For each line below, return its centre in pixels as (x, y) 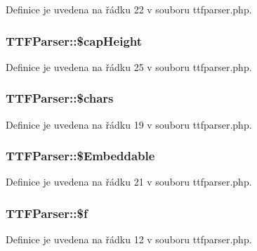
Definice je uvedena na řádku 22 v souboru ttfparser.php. (129, 9)
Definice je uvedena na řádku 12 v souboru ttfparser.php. (129, 239)
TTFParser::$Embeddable (80, 156)
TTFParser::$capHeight (74, 40)
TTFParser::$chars (60, 98)
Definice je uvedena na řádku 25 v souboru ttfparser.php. (129, 66)
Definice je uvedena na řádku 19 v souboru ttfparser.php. (129, 124)
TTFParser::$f (47, 213)
